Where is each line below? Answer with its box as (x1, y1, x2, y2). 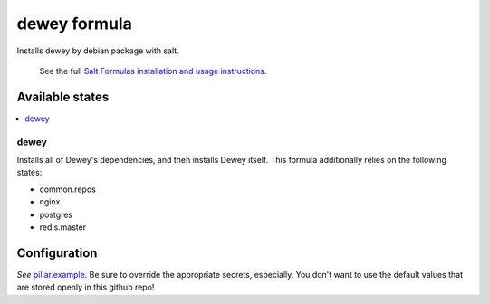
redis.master (39, 222, 86, 233)
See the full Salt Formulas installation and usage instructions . (39, 65, 267, 76)
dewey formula (16, 14, 133, 33)
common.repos (39, 184, 97, 195)
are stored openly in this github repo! (16, 281, 155, 293)
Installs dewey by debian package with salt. (16, 45, 180, 56)
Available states (16, 89, 110, 104)
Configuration (16, 245, 98, 261)
